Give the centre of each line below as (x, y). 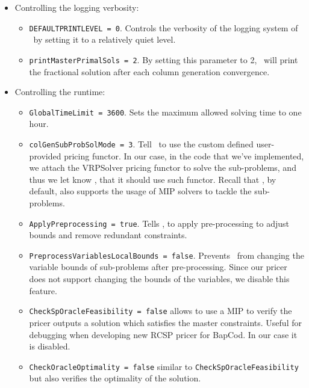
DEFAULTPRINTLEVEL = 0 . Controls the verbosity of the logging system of (164, 27)
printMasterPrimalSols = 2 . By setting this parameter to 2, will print (164, 59)
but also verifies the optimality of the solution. (115, 378)
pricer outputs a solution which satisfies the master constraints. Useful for (165, 322)
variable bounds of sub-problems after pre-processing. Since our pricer (158, 267)
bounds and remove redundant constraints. (108, 235)
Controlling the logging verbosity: (77, 7)
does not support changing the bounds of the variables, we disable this (159, 279)
